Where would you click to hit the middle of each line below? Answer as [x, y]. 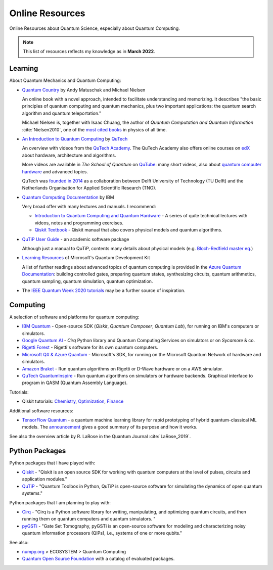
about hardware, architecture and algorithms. [69, 155]
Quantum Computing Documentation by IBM [68, 197]
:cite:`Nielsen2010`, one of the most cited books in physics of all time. [94, 129]
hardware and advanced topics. [55, 171]
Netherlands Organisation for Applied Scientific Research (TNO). [89, 188]
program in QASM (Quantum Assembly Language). [75, 383]
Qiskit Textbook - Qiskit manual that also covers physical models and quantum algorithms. [128, 230]
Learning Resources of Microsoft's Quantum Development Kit [86, 258]
